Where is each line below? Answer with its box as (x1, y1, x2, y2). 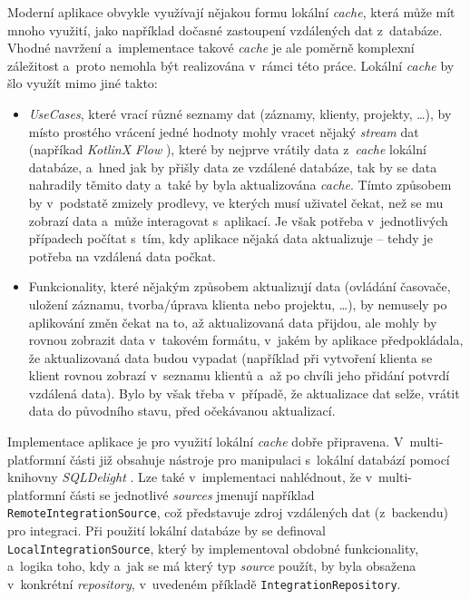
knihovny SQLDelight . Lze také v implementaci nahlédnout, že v (7, 467, 373, 486)
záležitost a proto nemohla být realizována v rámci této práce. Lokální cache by (7, 55, 455, 74)
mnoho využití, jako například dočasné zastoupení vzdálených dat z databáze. (7, 20, 443, 39)
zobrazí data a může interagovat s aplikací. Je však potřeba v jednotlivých (28, 211, 448, 230)
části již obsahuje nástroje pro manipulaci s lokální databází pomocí (69, 449, 450, 468)
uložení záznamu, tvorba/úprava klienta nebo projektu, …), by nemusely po (28, 294, 447, 313)
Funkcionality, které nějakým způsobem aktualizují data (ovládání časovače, (28, 277, 451, 296)
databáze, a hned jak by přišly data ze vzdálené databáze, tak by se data (28, 157, 437, 176)
